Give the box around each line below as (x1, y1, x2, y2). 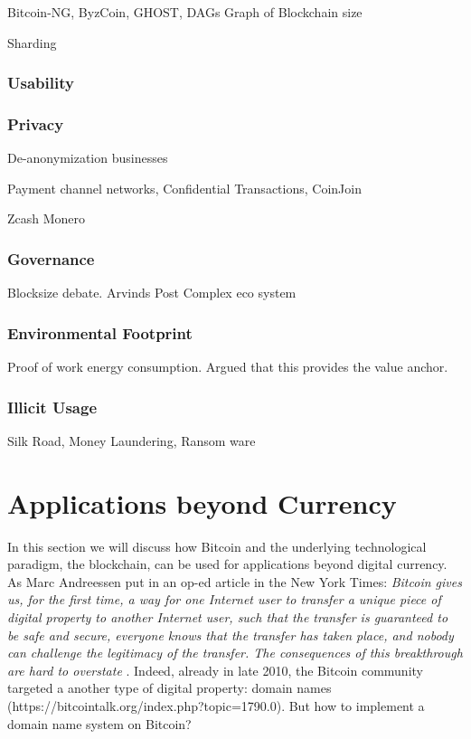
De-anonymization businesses (7, 148, 168, 167)
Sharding (7, 33, 57, 52)
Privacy (7, 112, 64, 135)
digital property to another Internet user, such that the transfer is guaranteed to (7, 607, 448, 626)
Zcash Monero (7, 209, 86, 228)
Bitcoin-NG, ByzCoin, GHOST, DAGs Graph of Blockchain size (7, 3, 363, 21)
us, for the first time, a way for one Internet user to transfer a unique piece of (7, 590, 441, 609)
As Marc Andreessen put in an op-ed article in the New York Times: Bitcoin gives (7, 572, 462, 591)
